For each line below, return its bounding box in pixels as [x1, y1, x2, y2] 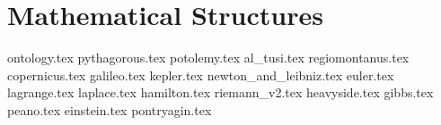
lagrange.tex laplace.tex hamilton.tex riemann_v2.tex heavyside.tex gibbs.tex [7, 83, 434, 102]
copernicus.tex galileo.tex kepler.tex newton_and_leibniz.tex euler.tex [7, 65, 394, 84]
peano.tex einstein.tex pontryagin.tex [7, 100, 212, 119]
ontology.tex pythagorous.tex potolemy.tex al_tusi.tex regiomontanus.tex [7, 48, 410, 67]
